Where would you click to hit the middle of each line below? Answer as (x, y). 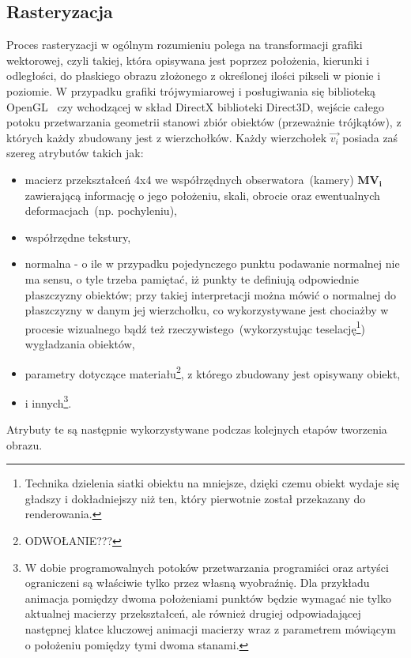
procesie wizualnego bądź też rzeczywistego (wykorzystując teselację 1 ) (195, 327)
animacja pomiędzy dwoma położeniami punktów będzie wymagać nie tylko (208, 598)
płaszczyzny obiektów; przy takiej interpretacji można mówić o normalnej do (211, 294)
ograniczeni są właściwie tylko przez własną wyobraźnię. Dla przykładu (197, 583)
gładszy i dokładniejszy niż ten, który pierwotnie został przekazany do (195, 498)
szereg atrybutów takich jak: (75, 153)
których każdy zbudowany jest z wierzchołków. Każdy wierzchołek (167, 137)
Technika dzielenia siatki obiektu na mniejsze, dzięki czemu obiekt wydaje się (212, 483)
